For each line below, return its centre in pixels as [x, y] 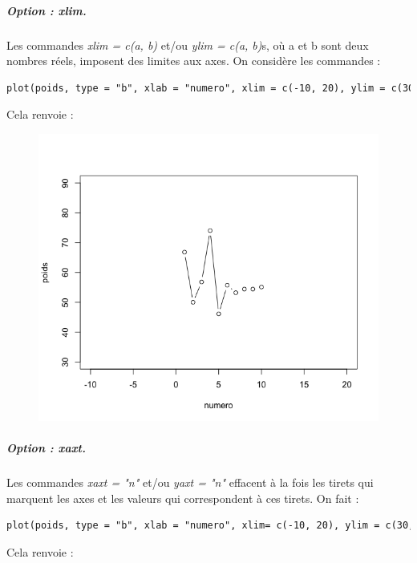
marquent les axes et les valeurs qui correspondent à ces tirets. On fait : [183, 498]
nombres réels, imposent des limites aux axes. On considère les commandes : [194, 61]
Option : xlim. [47, 10]
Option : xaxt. [46, 447]
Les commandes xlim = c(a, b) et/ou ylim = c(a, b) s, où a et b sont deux [188, 45]
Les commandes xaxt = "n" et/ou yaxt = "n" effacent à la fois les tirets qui [190, 482]
